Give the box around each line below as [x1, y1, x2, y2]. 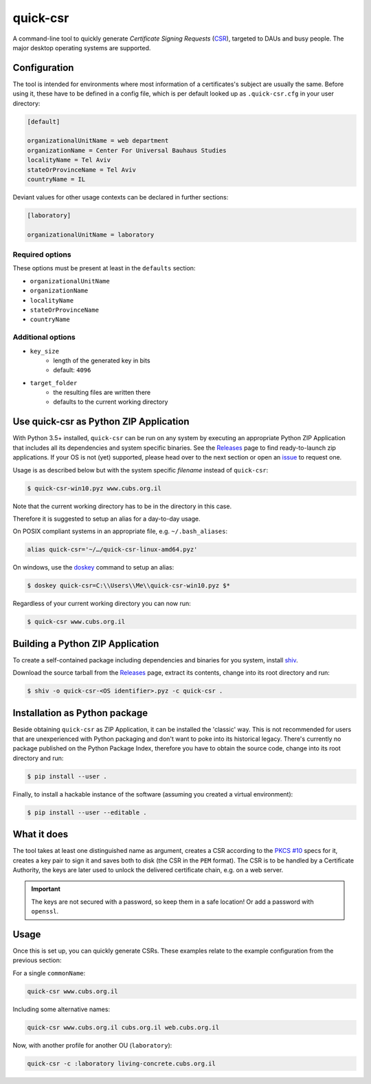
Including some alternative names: [12, 1005, 110, 1013]
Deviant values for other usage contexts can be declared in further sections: [12, 193, 229, 201]
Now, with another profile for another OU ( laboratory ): [12, 1041, 172, 1049]
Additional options [12, 332, 76, 342]
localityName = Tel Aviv [27, 156, 111, 164]
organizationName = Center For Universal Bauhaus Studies [27, 147, 227, 154]
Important [31, 885, 61, 893]
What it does [12, 829, 69, 841]
